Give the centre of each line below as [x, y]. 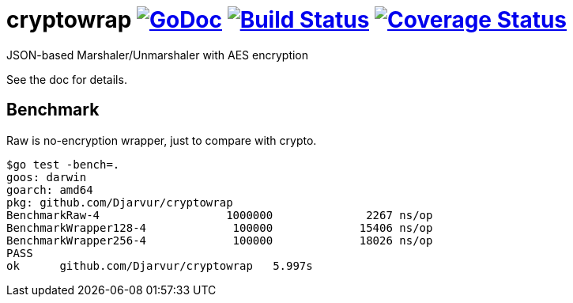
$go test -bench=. [63, 164]
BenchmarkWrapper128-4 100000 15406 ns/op [220, 227]
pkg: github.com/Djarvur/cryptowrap [120, 202]
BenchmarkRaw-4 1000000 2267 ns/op [220, 215]
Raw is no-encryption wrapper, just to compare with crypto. [162, 140]
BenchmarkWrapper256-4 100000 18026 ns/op [220, 240]
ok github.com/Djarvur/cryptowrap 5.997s [160, 265]
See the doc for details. [67, 79]
